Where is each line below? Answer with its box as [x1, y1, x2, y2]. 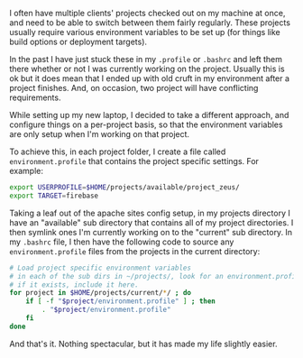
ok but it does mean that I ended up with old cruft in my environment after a [9, 73, 290, 84]
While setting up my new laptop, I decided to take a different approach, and [9, 110, 289, 120]
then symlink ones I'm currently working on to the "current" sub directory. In [9, 226, 293, 237]
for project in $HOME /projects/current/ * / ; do [9, 289, 192, 298]
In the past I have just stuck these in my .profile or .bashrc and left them [9, 54, 282, 64]
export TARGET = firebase [9, 191, 99, 200]
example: [9, 166, 43, 176]
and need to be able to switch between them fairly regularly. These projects [9, 17, 291, 28]
